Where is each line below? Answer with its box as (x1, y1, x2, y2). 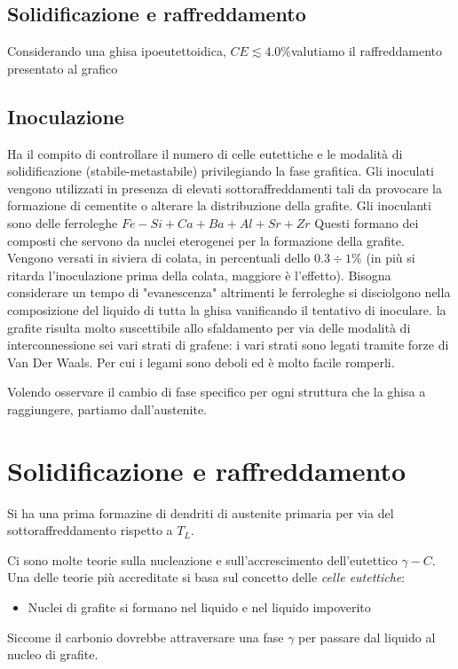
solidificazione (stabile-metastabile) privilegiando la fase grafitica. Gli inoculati (7, 161, 434, 180)
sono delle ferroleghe (7, 213, 118, 232)
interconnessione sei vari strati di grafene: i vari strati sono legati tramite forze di (7, 335, 449, 354)
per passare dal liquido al (298, 627, 436, 646)
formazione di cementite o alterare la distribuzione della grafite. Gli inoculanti (7, 196, 431, 215)
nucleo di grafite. (7, 645, 99, 664)
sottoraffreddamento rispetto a (7, 521, 173, 539)
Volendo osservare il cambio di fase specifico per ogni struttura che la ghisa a (7, 382, 426, 401)
